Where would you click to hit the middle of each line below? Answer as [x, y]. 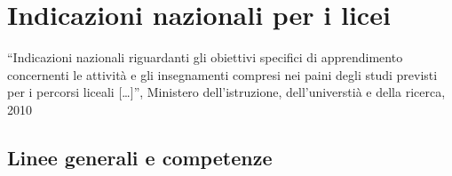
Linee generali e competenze [140, 157]
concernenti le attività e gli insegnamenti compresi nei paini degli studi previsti [222, 74]
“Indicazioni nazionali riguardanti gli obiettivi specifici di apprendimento [205, 57]
